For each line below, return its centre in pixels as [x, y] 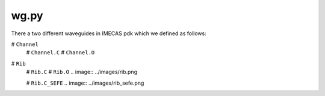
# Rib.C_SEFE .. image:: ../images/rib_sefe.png [85, 83]
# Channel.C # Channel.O [60, 52]
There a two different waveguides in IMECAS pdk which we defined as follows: [109, 33]
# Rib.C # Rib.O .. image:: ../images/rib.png [82, 72]
